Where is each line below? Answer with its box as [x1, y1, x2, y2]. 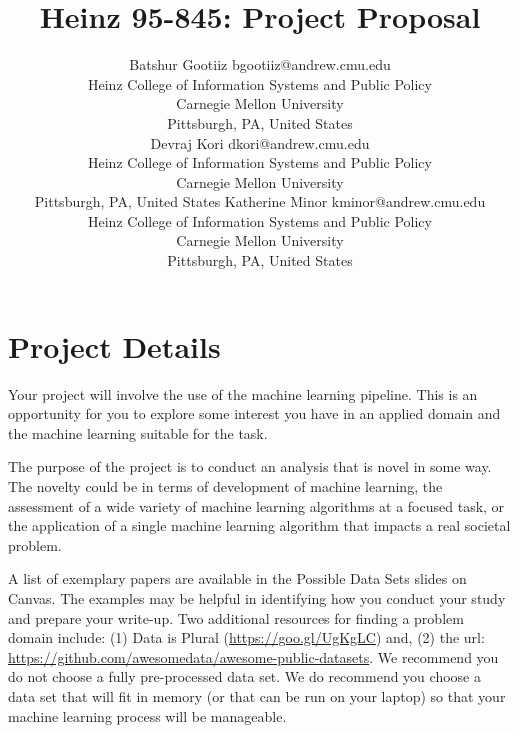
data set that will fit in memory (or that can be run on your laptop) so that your [8, 685, 506, 706]
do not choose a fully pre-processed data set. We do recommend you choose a [8, 666, 481, 687]
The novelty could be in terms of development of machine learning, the [8, 475, 443, 496]
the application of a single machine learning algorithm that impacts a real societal [8, 515, 511, 536]
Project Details [8, 325, 221, 366]
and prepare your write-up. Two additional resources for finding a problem [8, 607, 464, 628]
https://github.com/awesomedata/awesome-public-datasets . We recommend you [8, 646, 499, 667]
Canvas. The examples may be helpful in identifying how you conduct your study [8, 587, 506, 608]
